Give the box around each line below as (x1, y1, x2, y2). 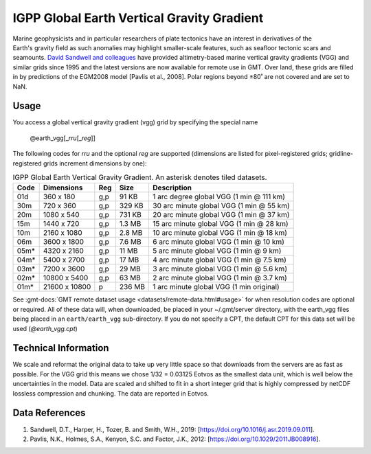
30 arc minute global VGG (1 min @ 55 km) (152, 201, 290, 211)
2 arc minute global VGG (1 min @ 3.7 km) (152, 273, 288, 283)
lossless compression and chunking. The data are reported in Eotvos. (12, 389, 210, 398)
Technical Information (12, 342, 109, 354)
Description (152, 183, 192, 192)
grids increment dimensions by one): (43, 159, 147, 168)
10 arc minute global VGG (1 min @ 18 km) (152, 228, 288, 238)
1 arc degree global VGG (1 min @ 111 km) (152, 192, 285, 202)
